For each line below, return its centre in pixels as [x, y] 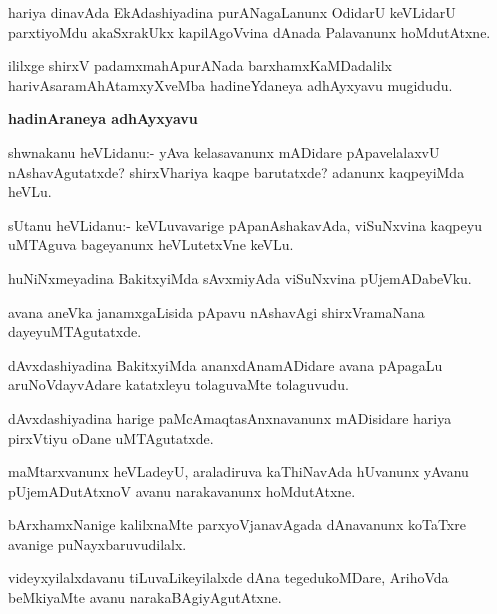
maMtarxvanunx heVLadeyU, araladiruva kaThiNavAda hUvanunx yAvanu [238, 471]
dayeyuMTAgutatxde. [75, 331]
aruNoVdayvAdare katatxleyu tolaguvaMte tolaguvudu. [178, 384]
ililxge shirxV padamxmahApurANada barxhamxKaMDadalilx [200, 65]
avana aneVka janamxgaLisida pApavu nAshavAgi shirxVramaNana [216, 311]
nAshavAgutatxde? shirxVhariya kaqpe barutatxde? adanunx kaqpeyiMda [236, 171]
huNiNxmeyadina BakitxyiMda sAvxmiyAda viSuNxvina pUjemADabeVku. [240, 277]
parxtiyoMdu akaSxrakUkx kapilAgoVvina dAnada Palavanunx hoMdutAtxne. [249, 31]
